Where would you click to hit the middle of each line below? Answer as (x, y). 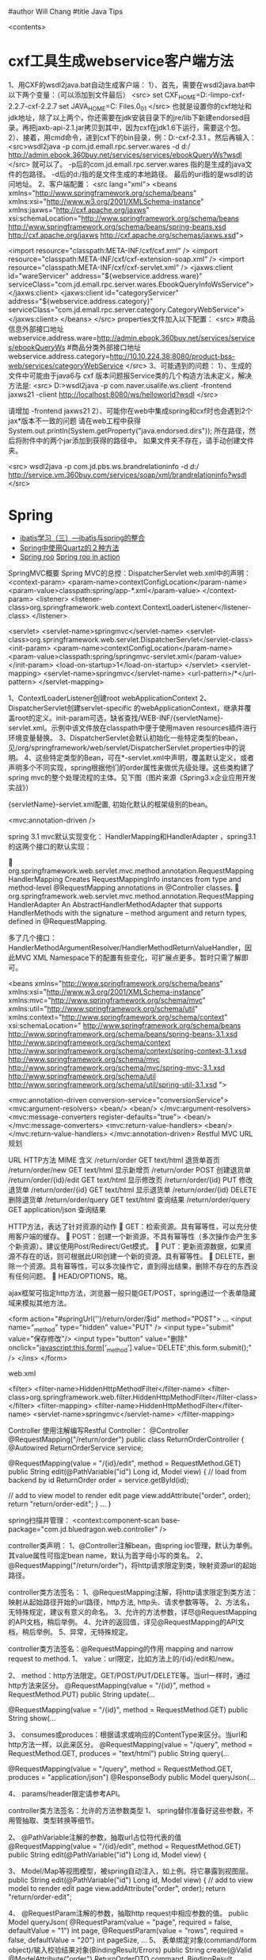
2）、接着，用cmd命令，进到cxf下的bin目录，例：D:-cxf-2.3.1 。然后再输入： (133, 137)
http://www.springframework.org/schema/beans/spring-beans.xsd (118, 226)
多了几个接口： (32, 938)
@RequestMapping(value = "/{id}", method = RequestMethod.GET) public (128, 1710)
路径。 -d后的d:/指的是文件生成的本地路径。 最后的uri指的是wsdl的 (138, 174)
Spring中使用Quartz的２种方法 (69, 548)
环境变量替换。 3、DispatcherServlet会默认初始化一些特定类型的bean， (125, 738)
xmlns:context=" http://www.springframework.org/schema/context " (118, 1017)
